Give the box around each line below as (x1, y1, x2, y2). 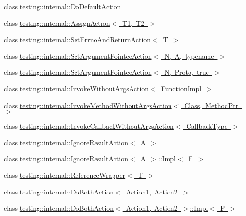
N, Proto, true (164, 67, 209, 77)
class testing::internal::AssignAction (4, 18, 110, 28)
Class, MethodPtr (184, 100, 239, 110)
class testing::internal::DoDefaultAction (4, 1, 121, 11)
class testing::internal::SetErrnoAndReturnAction (4, 34, 151, 44)
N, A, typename (164, 50, 214, 61)
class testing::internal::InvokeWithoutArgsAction (4, 83, 149, 93)
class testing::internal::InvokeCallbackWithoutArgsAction (4, 121, 174, 131)
